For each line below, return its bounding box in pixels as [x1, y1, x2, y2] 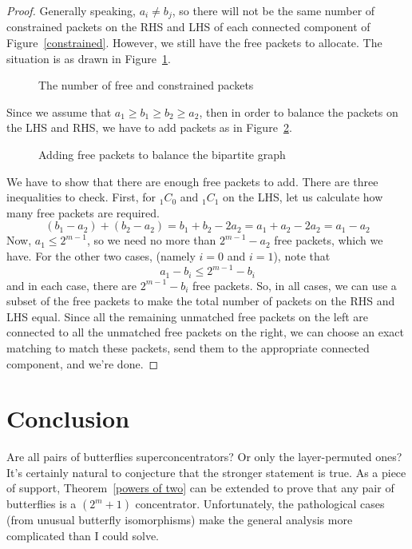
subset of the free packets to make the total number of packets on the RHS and [6, 292, 395, 309]
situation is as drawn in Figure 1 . [6, 50, 171, 66]
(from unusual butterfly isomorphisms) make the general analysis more [6, 511, 353, 527]
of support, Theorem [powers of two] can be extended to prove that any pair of [6, 479, 394, 496]
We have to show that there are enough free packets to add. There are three [6, 173, 378, 189]
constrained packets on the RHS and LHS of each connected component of [6, 18, 370, 35]
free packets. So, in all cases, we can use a [192, 276, 397, 293]
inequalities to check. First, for [6, 189, 156, 205]
